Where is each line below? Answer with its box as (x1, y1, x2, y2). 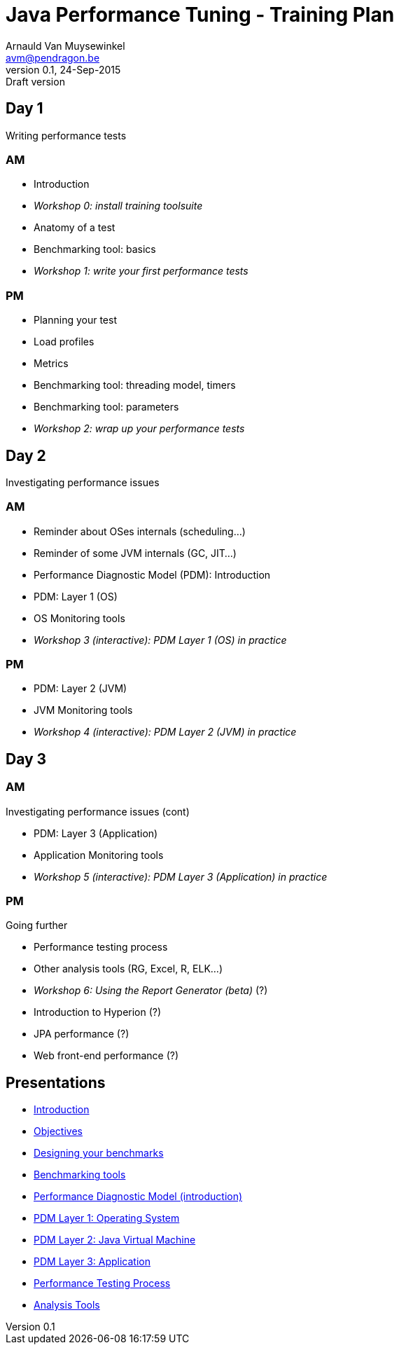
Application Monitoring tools (34, 848, 164, 861)
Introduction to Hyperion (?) (34, 1006, 162, 1019)
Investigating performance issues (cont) (6, 805, 190, 818)
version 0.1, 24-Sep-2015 (6, 63, 121, 76)
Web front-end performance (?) (34, 1049, 179, 1062)
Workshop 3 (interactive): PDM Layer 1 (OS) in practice (34, 633, 287, 646)
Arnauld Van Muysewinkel (6, 39, 125, 52)
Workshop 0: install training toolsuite (34, 200, 203, 212)
